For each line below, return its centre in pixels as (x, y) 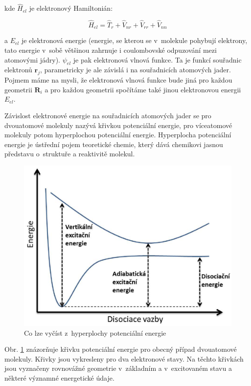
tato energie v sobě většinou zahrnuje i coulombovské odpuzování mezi (111, 50)
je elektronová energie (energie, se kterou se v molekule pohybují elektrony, (134, 40)
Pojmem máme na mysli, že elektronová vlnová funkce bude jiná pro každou (118, 80)
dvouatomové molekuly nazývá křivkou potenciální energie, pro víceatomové (118, 125)
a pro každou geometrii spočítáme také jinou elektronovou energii (143, 89)
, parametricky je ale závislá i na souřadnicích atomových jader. (135, 70)
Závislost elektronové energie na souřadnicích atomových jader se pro (108, 116)
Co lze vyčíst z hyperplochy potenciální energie (95, 332)
